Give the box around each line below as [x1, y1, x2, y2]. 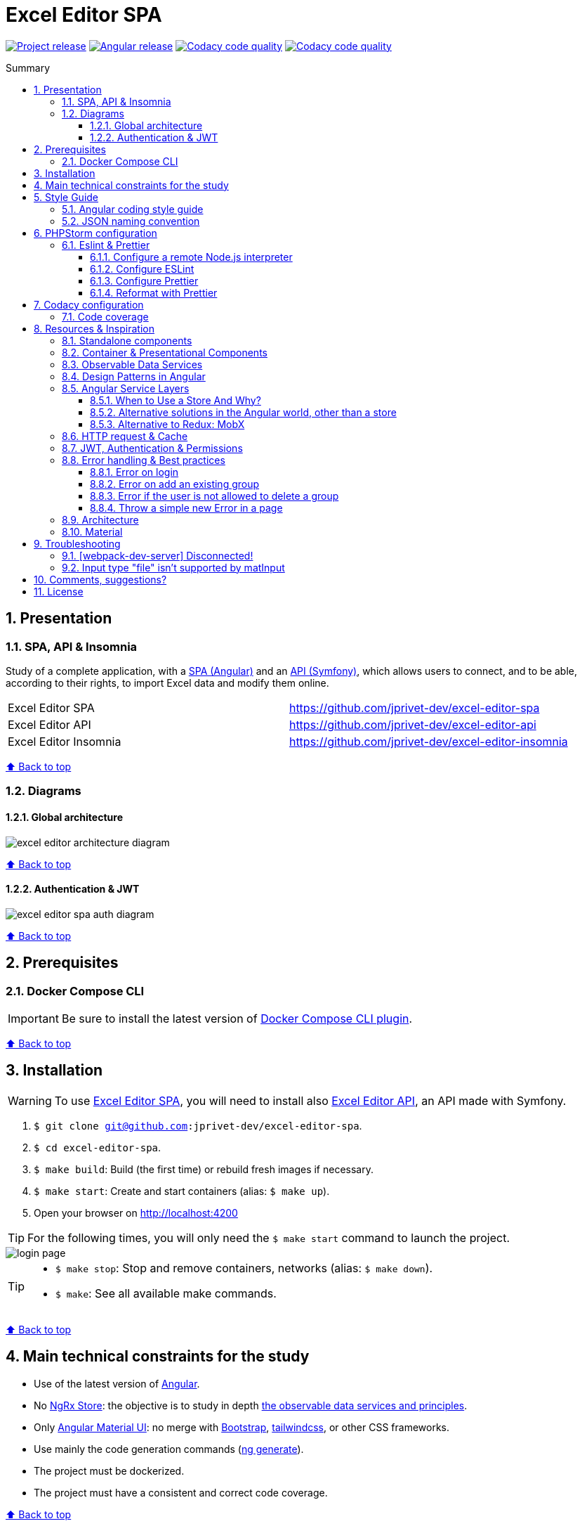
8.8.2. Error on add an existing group [90, 477, 260, 490]
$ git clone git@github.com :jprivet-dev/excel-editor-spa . [34, 1119, 362, 1132]
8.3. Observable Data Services [62, 358, 203, 370]
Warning [8, 1093, 52, 1108]
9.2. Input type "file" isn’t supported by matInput [62, 561, 285, 574]
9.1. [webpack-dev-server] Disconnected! [62, 549, 253, 562]
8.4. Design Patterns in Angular [62, 370, 206, 382]
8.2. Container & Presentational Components [62, 346, 267, 358]
